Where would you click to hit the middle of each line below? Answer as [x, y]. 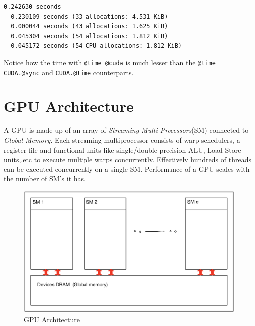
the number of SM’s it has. [45, 179]
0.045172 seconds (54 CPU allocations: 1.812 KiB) [96, 46]
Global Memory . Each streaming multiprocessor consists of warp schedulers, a [122, 140]
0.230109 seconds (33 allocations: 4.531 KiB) [89, 17]
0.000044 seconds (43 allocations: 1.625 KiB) [89, 27]
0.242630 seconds [33, 7]
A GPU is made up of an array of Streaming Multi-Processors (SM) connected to [126, 130]
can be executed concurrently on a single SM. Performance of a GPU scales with [127, 169]
